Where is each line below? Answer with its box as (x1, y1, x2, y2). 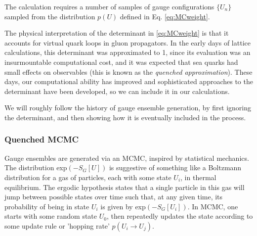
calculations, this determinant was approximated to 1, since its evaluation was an (4, 47, 251, 57)
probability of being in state (4, 201, 89, 211)
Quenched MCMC (4, 133, 79, 145)
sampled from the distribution (4, 11, 95, 21)
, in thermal (180, 172, 216, 182)
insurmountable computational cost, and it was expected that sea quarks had (4, 56, 238, 67)
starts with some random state (4, 211, 97, 221)
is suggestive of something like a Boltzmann (109, 162, 242, 173)
